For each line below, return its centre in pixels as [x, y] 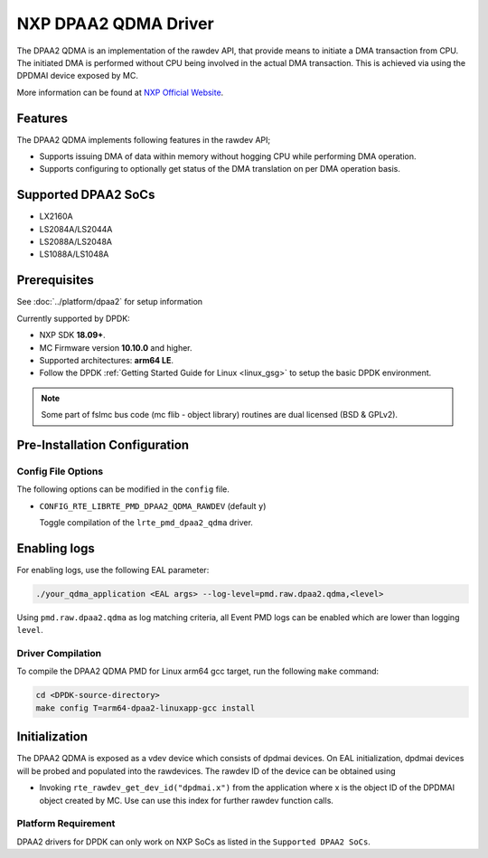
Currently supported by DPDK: [73, 318]
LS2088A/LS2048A [76, 242]
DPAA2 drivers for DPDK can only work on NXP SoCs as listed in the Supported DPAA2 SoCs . [193, 842]
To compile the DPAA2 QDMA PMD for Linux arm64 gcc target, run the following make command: [198, 671]
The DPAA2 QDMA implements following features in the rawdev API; [144, 139]
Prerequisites [55, 280]
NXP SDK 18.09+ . [72, 335]
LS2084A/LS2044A [76, 229]
